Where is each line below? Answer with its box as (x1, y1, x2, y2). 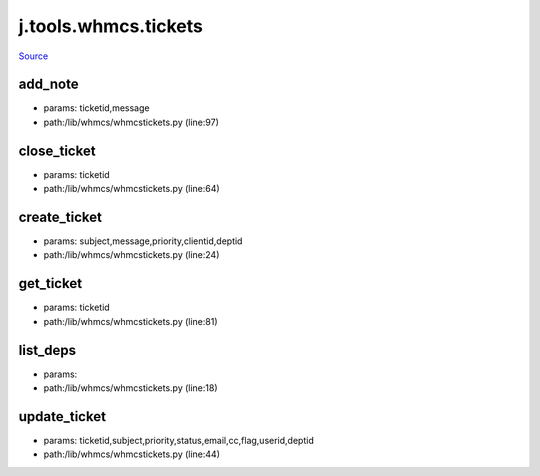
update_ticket (18, 408, 107, 425)
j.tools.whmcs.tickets (18, 15, 204, 37)
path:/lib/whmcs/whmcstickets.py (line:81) (43, 315, 219, 327)
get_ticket (18, 275, 83, 292)
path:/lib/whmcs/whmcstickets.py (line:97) (43, 116, 219, 128)
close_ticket (18, 142, 96, 159)
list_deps (18, 341, 77, 359)
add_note (18, 76, 79, 93)
